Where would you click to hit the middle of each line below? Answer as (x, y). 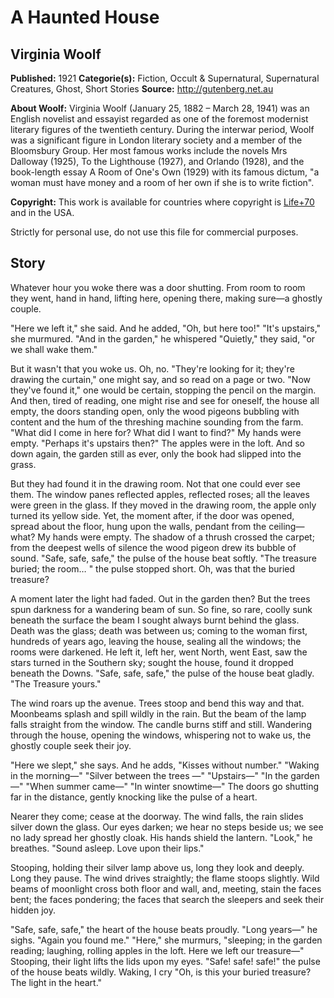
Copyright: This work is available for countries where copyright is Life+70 (162, 202)
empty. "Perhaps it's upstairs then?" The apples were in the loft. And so (157, 443)
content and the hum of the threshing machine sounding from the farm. (157, 422)
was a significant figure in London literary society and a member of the (156, 140)
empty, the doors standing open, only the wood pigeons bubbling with (155, 411)
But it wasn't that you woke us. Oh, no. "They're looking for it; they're (152, 368)
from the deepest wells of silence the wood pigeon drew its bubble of (153, 547)
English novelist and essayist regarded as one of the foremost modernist (159, 119)
